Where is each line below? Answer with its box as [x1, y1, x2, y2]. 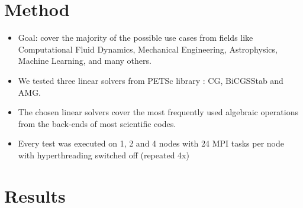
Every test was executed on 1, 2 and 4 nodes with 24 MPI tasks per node [18, 137, 284, 149]
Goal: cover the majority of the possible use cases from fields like [18, 31, 253, 44]
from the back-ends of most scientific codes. [18, 117, 176, 129]
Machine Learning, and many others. [18, 54, 151, 67]
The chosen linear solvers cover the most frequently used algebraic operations [18, 106, 298, 118]
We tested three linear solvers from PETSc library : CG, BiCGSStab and [18, 74, 283, 86]
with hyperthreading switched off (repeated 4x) [18, 148, 189, 161]
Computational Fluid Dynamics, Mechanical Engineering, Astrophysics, [18, 43, 278, 55]
